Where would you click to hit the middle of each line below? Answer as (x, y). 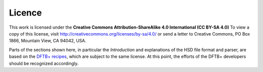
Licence (26, 13)
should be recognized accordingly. (44, 63)
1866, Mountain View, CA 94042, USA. (48, 41)
